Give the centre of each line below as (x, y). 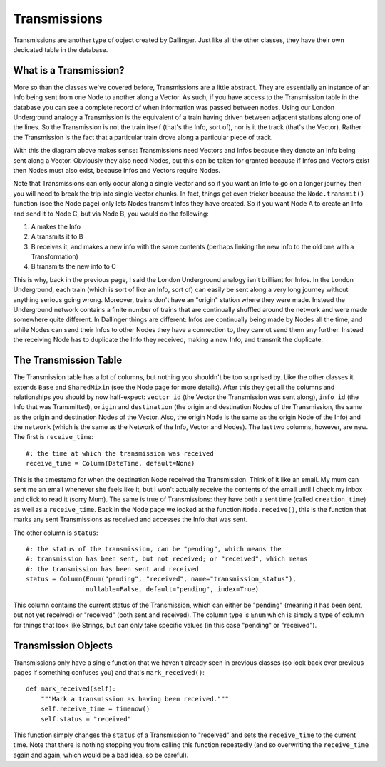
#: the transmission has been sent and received (112, 569)
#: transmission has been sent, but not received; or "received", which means (167, 559)
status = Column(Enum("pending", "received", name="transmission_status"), (161, 579)
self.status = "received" (86, 719)
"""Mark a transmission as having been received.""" (135, 699)
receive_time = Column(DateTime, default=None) (111, 463)
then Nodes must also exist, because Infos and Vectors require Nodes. (117, 170)
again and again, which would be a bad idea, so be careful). (101, 755)
